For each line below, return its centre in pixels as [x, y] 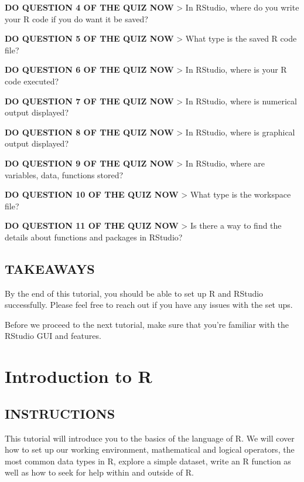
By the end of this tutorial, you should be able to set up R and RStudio [134, 293]
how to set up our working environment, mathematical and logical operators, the [150, 449]
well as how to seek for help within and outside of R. [99, 472]
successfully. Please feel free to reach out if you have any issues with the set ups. [149, 305]
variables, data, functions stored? [64, 174]
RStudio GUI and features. [53, 336]
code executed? [32, 81]
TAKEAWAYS [50, 268]
